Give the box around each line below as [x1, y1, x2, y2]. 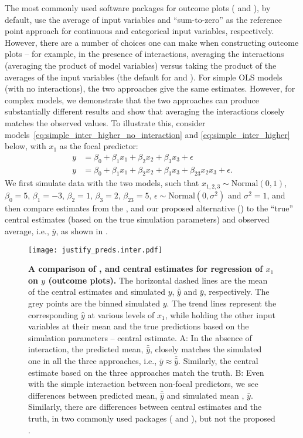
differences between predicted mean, [28, 389, 158, 401]
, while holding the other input [165, 308, 275, 321]
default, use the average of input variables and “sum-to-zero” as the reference [5, 13, 282, 25]
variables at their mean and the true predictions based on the [28, 320, 249, 332]
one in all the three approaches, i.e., [28, 355, 157, 367]
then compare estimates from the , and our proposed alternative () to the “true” [5, 201, 294, 214]
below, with [5, 140, 46, 152]
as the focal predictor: [59, 140, 138, 152]
